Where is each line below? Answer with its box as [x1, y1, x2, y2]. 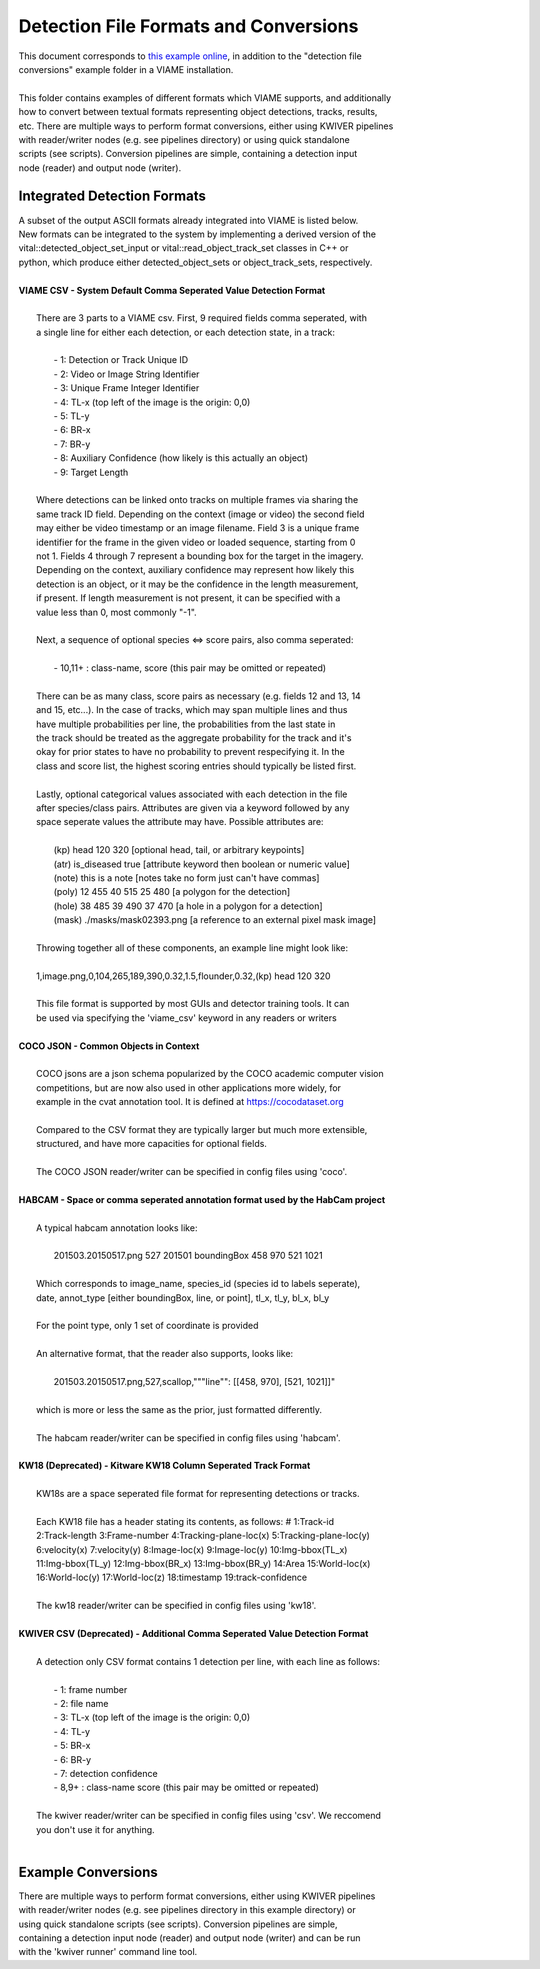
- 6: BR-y [53, 1753, 92, 1765]
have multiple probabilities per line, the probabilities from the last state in [36, 718, 336, 730]
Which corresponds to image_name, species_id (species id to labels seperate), [36, 1278, 361, 1290]
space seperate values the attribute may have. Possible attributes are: [36, 816, 324, 828]
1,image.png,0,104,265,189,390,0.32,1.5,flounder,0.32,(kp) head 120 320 [36, 970, 331, 982]
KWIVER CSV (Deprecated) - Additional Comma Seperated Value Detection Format [18, 1628, 369, 1640]
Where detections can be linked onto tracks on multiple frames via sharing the [36, 494, 359, 506]
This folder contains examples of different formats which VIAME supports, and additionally [18, 91, 392, 104]
